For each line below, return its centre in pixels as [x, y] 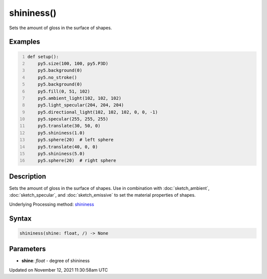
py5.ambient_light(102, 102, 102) [80, 98]
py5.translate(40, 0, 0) [68, 147]
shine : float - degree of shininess [56, 261]
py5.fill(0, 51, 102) [64, 91]
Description [28, 176]
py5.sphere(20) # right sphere [77, 161]
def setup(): [43, 56]
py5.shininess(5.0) [61, 154]
